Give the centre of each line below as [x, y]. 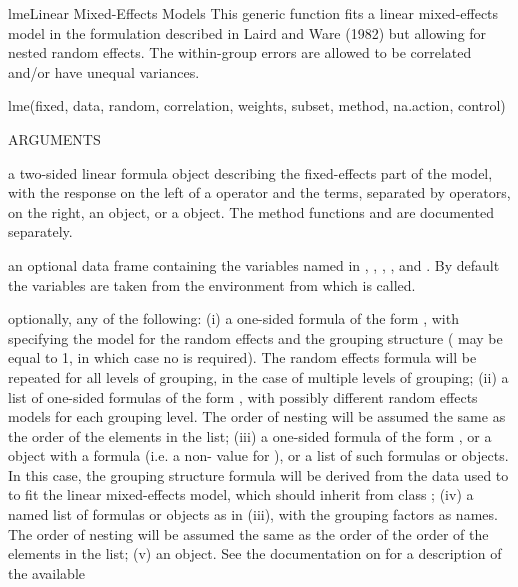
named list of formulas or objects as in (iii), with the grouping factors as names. [253, 514]
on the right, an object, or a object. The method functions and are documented [251, 211]
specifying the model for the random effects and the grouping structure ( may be [255, 337]
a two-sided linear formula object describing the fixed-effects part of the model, [250, 172]
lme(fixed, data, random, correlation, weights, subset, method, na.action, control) [257, 105]
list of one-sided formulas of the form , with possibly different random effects [243, 396]
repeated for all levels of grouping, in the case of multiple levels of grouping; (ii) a [258, 376]
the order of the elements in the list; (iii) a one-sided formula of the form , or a [250, 435]
